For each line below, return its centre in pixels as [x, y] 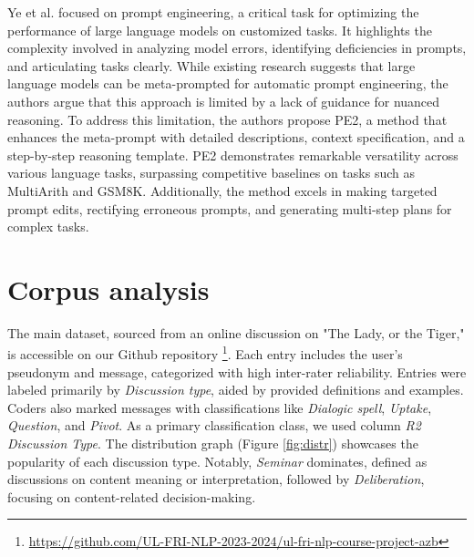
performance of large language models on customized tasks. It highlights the [220, 30]
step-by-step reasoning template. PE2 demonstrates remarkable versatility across [233, 155]
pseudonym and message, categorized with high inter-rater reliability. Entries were [237, 371]
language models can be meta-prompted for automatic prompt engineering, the [228, 83]
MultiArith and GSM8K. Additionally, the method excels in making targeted [222, 190]
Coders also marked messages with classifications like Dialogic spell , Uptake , [220, 407]
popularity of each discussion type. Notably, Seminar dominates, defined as [217, 461]
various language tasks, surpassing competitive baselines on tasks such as [211, 173]
